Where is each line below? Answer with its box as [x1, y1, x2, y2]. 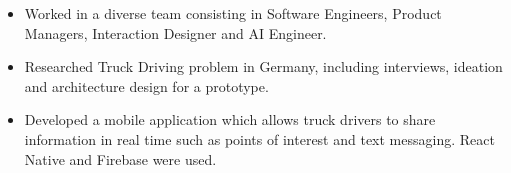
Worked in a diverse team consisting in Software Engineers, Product [24, 3, 442, 23]
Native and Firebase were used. [24, 148, 217, 169]
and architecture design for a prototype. [24, 75, 269, 96]
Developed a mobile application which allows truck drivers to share [24, 109, 436, 130]
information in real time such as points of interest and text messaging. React [24, 128, 495, 149]
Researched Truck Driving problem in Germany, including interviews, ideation [24, 56, 503, 77]
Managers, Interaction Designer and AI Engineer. [24, 22, 327, 43]
